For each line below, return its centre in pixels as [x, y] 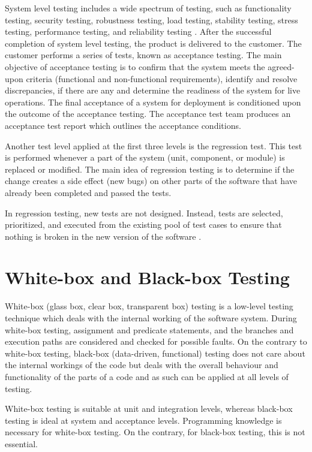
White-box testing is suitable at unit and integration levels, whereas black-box [149, 409]
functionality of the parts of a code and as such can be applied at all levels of [147, 376]
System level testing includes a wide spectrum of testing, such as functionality [148, 8]
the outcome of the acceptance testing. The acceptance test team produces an [148, 114]
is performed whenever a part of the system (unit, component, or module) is [145, 157]
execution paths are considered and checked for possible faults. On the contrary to [156, 341]
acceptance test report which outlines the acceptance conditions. [123, 125]
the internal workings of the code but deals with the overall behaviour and [142, 365]
